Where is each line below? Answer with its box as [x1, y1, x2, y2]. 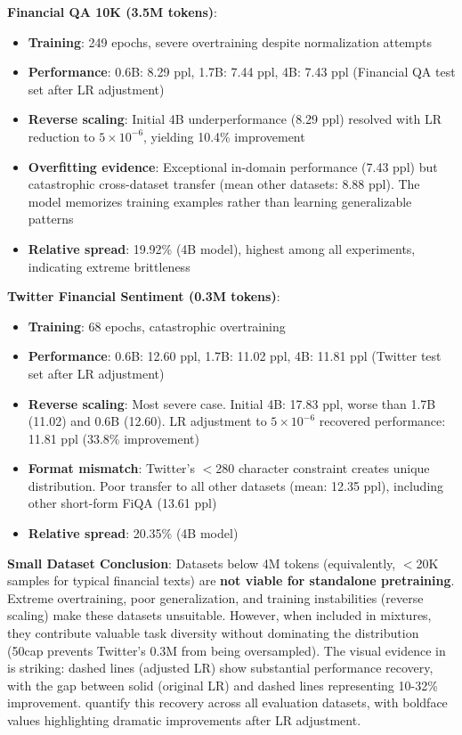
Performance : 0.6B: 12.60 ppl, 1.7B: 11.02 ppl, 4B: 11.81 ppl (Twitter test [28, 347, 442, 365]
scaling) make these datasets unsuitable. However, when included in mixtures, [7, 606, 432, 625]
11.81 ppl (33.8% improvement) [28, 429, 199, 447]
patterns [28, 209, 74, 228]
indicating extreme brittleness [28, 257, 190, 275]
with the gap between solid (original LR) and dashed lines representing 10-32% [7, 675, 438, 694]
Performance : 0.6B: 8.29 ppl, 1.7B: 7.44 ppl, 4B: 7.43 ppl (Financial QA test [28, 62, 456, 81]
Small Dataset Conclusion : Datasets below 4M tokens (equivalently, [7, 553, 396, 572]
